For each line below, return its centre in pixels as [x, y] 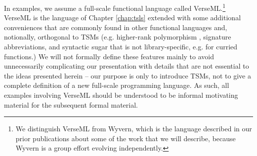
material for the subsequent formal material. [71, 104]
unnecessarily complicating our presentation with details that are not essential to [127, 66]
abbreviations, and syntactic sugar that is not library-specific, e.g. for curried [121, 47]
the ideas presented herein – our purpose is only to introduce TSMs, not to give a [128, 75]
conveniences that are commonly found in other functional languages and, [116, 27]
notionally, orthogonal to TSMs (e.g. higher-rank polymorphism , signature [118, 37]
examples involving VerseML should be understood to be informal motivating [121, 95]
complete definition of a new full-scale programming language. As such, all [117, 85]
